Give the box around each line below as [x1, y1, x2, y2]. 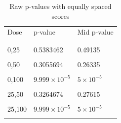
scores [51, 10, 70, 21]
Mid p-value [77, 27, 114, 37]
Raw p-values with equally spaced [9, 1, 112, 11]
